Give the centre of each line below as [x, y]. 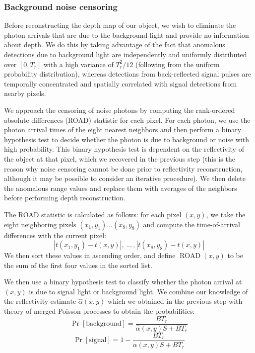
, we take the [226, 214]
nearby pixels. [25, 93]
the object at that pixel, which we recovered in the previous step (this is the [120, 158]
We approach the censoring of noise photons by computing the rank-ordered [120, 110]
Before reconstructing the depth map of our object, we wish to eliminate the [120, 25]
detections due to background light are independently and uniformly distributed [126, 54]
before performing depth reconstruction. [65, 198]
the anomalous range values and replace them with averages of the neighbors [121, 188]
